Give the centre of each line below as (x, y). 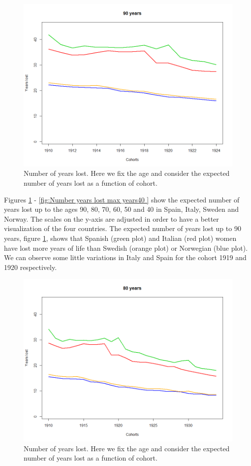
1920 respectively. (31, 267)
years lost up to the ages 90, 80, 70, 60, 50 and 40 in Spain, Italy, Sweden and (122, 209)
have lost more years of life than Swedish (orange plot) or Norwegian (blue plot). (126, 248)
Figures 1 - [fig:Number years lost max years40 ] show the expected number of (122, 199)
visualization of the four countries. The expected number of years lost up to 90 (123, 228)
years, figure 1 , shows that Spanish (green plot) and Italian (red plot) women (120, 238)
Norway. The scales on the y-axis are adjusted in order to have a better (111, 218)
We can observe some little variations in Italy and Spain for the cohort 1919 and (125, 257)
